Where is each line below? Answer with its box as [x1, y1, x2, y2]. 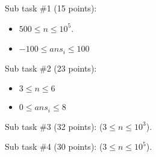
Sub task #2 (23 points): [5, 61, 97, 74]
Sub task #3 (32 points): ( [5, 120, 103, 132]
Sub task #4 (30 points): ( [5, 140, 103, 153]
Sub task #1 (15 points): [5, 2, 97, 14]
